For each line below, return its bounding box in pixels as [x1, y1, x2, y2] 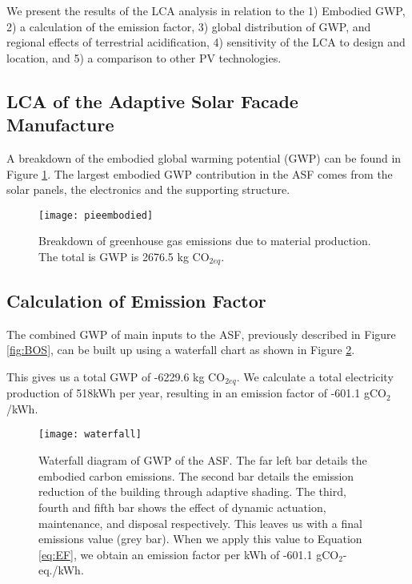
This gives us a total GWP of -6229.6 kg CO [6, 368, 226, 385]
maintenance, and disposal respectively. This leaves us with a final [38, 514, 362, 531]
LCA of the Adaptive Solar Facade [6, 88, 298, 113]
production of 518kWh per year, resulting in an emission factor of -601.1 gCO [6, 385, 386, 401]
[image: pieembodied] [38, 209, 154, 221]
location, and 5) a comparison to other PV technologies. [6, 49, 282, 66]
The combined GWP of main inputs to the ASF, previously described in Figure [6, 325, 396, 342]
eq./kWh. [38, 562, 84, 578]
